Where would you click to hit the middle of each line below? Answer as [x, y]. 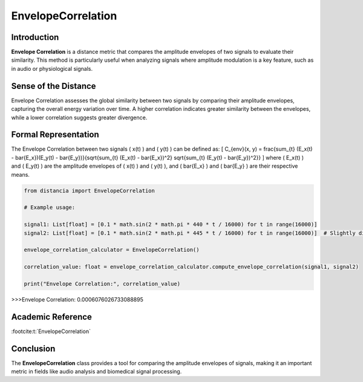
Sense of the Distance [54, 86]
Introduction [35, 37]
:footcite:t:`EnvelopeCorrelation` [51, 331]
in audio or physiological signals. [52, 68]
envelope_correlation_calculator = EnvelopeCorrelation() [112, 250]
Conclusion [33, 348]
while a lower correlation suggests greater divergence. [79, 117]
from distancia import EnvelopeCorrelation [90, 190]
